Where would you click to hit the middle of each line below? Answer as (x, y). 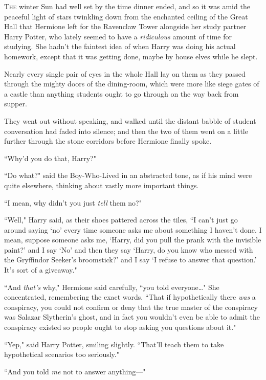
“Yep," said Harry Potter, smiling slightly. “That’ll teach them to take (114, 344)
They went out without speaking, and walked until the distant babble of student (130, 120)
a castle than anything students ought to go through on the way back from (121, 93)
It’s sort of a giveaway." (41, 270)
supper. (16, 104)
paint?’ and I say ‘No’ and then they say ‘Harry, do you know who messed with (129, 249)
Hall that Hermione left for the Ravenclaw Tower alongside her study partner (125, 26)
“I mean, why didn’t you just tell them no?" (73, 202)
